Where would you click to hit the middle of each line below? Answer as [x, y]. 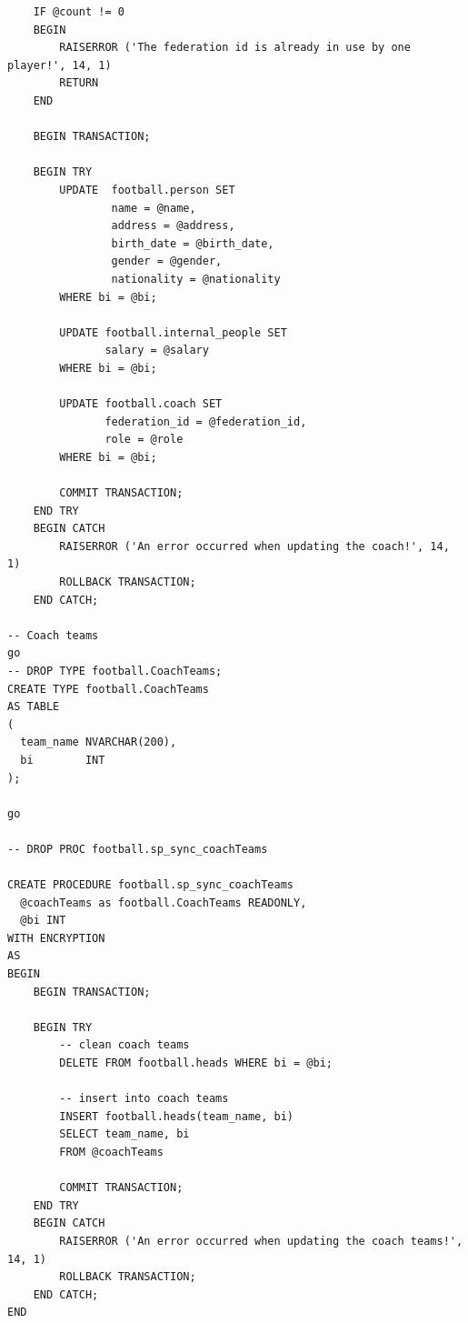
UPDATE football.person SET [147, 190]
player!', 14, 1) [60, 65]
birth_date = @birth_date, [193, 243]
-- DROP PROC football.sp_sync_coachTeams [138, 849]
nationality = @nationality [196, 279]
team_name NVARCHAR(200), [99, 742]
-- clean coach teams [124, 1045]
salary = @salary [157, 351]
